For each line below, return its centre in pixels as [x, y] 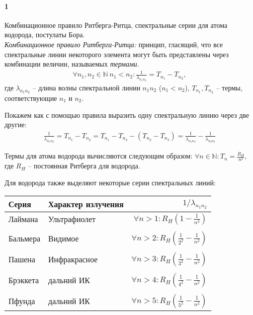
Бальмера [25, 238]
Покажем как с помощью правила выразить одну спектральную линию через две [127, 115]
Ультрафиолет [72, 219]
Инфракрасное [73, 259]
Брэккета [24, 280]
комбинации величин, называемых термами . [72, 64]
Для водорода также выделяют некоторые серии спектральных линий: [110, 183]
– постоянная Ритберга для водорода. [84, 166]
